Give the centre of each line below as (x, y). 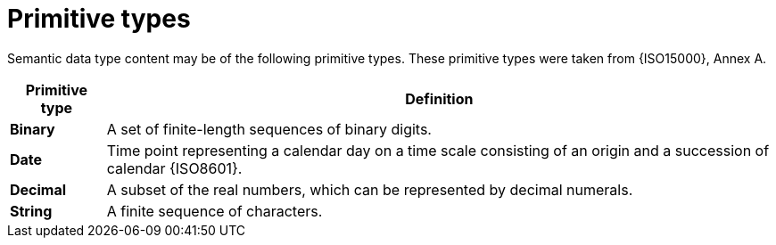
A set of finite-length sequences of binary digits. (269, 129)
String (31, 211)
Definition (439, 98)
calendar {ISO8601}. (174, 168)
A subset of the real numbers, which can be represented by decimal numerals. (370, 189)
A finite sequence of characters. (215, 211)
